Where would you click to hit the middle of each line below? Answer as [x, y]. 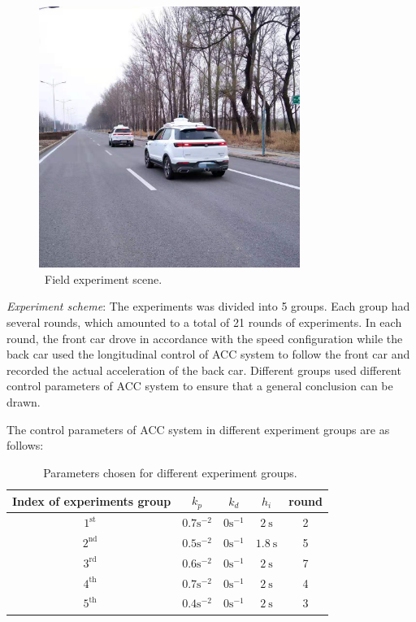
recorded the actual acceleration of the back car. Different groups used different [204, 370]
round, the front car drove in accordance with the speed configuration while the [205, 338]
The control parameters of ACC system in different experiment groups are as [198, 429]
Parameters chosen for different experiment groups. [170, 472]
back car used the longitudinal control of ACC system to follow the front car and [208, 354]
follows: [25, 445]
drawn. [24, 402]
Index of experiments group [92, 500]
